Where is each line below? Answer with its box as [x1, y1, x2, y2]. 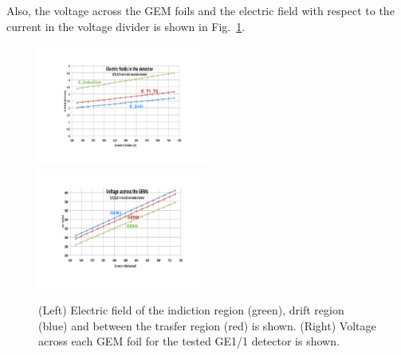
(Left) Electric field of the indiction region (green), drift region [38, 302, 344, 318]
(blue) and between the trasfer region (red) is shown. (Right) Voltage [38, 317, 376, 334]
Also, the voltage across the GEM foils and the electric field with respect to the [6, 2, 395, 18]
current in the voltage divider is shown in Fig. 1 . [6, 18, 246, 34]
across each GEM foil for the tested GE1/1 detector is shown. [38, 333, 340, 349]
